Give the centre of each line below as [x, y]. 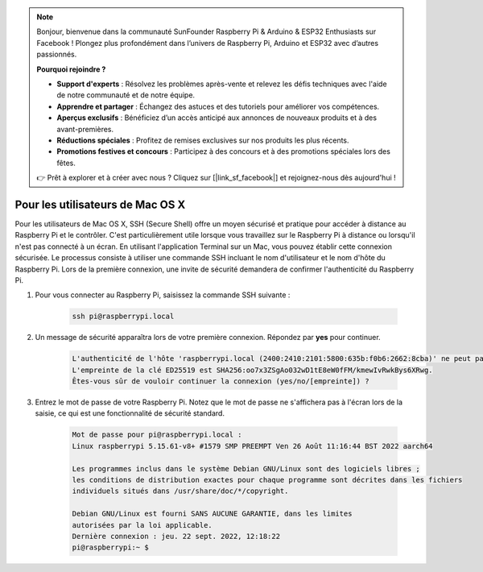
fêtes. [66, 163]
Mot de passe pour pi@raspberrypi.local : [157, 435]
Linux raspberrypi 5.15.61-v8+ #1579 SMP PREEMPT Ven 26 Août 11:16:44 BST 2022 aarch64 [253, 446]
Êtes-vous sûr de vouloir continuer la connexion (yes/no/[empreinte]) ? [221, 381]
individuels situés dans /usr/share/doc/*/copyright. [180, 491]
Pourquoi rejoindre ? [71, 69]
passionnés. [57, 54]
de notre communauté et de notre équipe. [126, 95]
